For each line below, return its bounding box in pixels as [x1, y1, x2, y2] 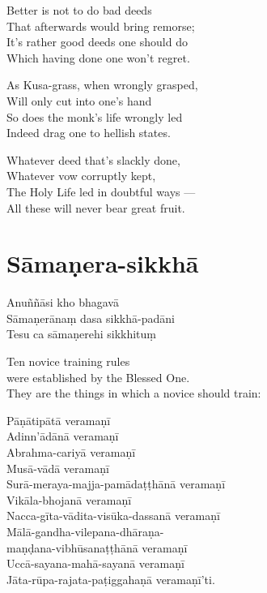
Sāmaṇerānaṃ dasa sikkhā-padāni [6, 309, 175, 326]
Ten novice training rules [6, 353, 130, 370]
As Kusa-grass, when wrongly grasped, [6, 76, 198, 93]
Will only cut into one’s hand [6, 92, 152, 109]
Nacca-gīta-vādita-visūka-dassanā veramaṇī [6, 507, 220, 524]
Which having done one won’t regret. [6, 49, 190, 66]
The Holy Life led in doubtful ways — [6, 183, 196, 200]
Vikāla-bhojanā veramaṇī [6, 491, 132, 508]
